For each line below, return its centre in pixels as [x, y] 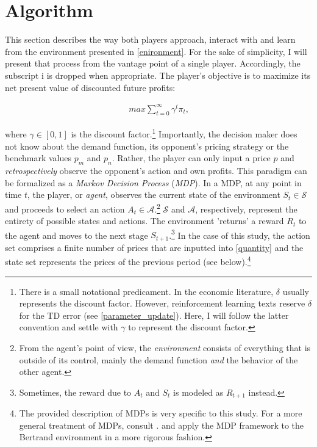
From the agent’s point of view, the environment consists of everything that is [165, 348]
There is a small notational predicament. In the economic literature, [146, 291]
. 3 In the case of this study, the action [240, 234]
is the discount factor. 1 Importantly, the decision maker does [184, 133]
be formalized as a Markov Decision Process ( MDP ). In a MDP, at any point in [153, 182]
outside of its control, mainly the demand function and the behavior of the [158, 359]
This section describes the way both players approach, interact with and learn [150, 39]
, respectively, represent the [246, 209]
